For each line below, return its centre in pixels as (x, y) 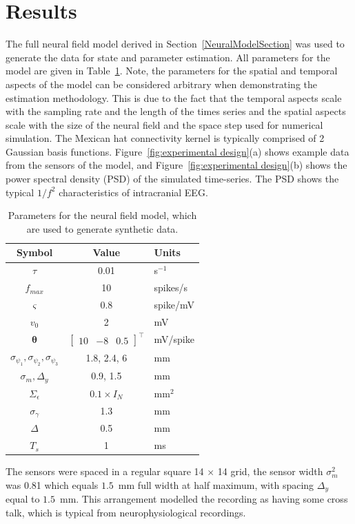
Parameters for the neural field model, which (102, 215)
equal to (23, 499)
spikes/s (171, 287)
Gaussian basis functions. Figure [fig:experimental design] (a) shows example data (177, 151)
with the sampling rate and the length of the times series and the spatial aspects (176, 111)
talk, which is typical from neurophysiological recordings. (126, 512)
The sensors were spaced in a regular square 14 (105, 471)
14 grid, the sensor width (270, 471)
